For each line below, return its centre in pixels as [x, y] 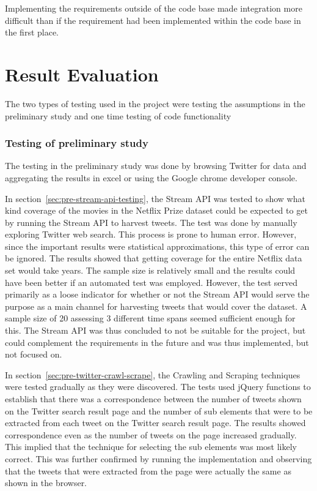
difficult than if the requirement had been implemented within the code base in [153, 20]
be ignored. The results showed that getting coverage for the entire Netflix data [154, 258]
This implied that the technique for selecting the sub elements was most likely [151, 447]
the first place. [32, 32]
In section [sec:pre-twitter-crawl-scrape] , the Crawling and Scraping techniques [153, 374]
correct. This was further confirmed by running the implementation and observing [158, 458]
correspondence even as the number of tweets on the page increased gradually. [151, 434]
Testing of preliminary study [77, 143]
